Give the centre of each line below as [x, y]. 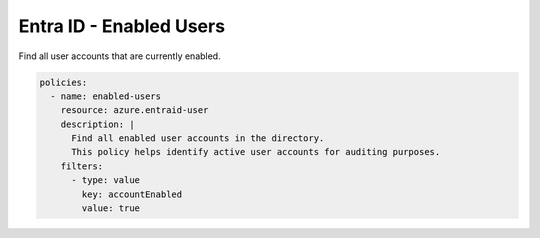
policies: [63, 82]
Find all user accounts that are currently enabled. [119, 56]
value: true [110, 208]
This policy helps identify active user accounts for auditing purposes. [256, 152]
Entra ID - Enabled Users [121, 26]
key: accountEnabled [132, 194]
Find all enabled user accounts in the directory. [198, 138]
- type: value [105, 180]
